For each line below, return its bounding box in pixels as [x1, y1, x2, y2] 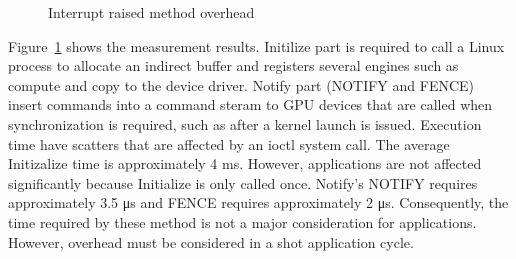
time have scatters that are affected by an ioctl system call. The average [8, 133, 450, 154]
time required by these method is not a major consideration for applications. [8, 211, 477, 232]
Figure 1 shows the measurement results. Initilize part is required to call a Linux [8, 35, 505, 56]
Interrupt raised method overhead [48, 2, 255, 22]
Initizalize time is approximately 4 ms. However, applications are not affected [8, 153, 482, 174]
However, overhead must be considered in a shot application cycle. [8, 231, 414, 252]
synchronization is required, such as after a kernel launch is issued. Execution [8, 113, 482, 134]
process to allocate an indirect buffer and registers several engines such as [8, 55, 459, 76]
